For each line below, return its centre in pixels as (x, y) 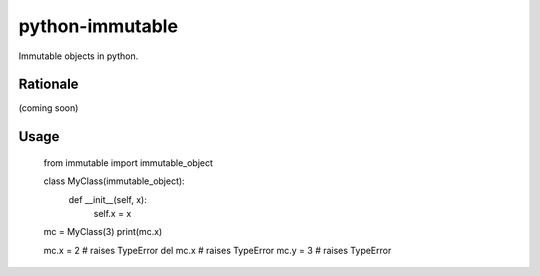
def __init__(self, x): (107, 199)
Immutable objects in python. (78, 56)
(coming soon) (48, 108)
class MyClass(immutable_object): (114, 181)
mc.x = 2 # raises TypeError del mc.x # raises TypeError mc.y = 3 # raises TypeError (217, 250)
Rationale (48, 84)
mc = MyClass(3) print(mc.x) (103, 232)
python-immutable (98, 26)
